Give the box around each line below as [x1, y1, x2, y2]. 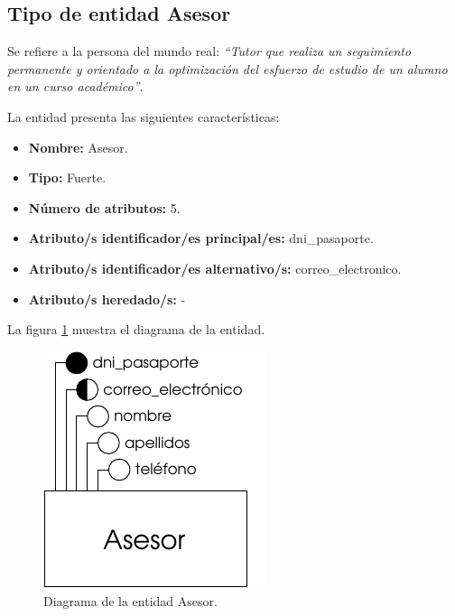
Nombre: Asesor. [28, 137, 128, 156]
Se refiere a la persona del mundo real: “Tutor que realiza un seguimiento [7, 42, 412, 61]
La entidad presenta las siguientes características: [7, 107, 280, 126]
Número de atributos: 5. [28, 198, 181, 217]
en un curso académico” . [7, 77, 144, 96]
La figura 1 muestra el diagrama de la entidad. [7, 320, 265, 339]
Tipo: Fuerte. [28, 168, 107, 187]
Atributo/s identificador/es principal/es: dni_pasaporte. [28, 229, 374, 247]
